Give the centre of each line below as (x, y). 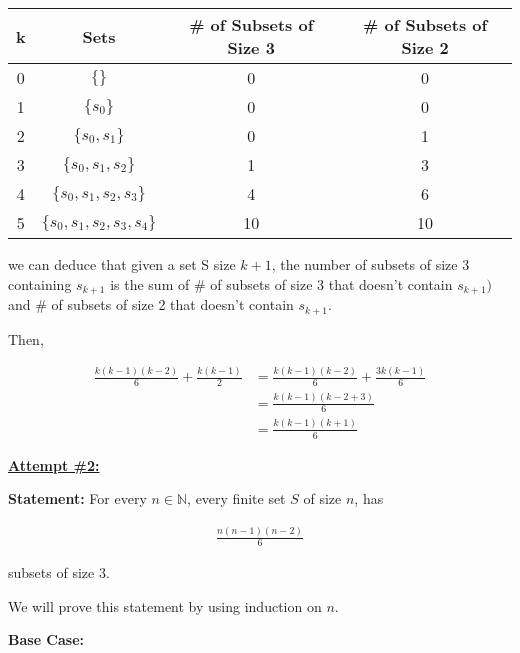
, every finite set (236, 498)
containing (40, 283)
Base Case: (46, 639)
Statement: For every (77, 498)
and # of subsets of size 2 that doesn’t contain (151, 304)
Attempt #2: (54, 464)
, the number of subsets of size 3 (370, 264)
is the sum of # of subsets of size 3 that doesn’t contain (281, 283)
